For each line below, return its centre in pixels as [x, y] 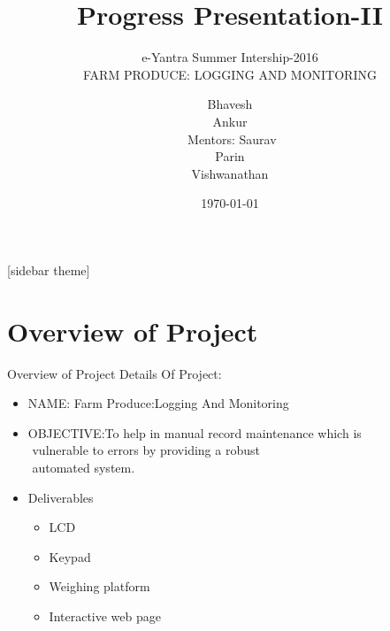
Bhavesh [230, 104]
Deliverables [61, 497]
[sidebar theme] [49, 269]
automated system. [84, 467]
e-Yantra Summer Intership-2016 [230, 57]
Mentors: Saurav [232, 139]
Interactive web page [105, 616]
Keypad [70, 556]
